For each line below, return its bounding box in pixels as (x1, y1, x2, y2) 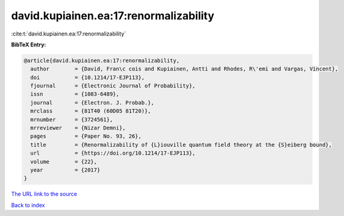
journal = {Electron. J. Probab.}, (30, 99, 155, 106)
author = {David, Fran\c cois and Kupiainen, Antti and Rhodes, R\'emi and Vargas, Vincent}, (30, 66, 339, 72)
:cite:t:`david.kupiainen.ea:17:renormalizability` (11, 30, 127, 37)
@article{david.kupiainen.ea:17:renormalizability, (23, 57, 180, 64)
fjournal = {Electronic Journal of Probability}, (30, 82, 196, 90)
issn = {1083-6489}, (30, 91, 120, 97)
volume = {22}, (30, 158, 98, 165)
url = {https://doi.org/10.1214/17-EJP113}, (30, 150, 196, 156)
